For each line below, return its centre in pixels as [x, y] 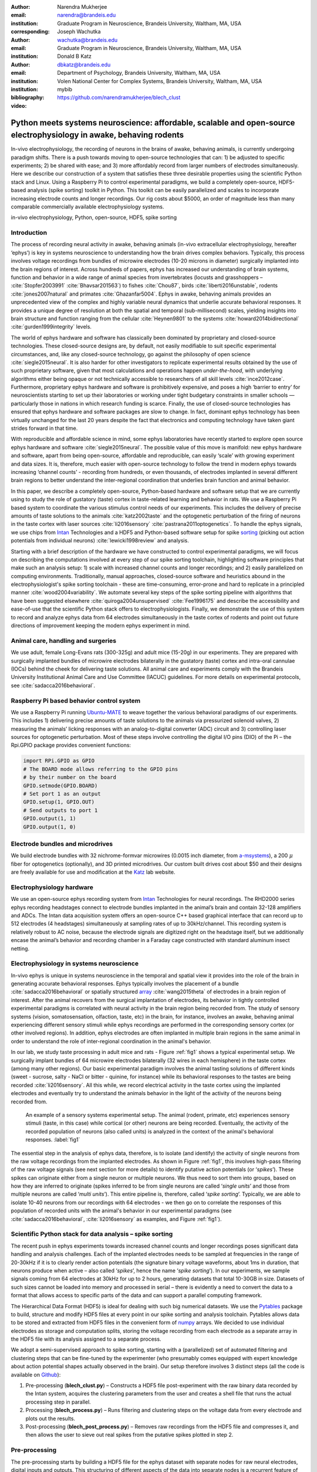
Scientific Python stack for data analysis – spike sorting [92, 1234]
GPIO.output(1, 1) [50, 819]
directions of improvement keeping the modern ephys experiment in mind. [100, 626]
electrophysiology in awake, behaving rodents [97, 135]
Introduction [29, 233]
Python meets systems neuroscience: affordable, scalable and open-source [153, 123]
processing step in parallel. [58, 1402]
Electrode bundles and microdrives [62, 844]
